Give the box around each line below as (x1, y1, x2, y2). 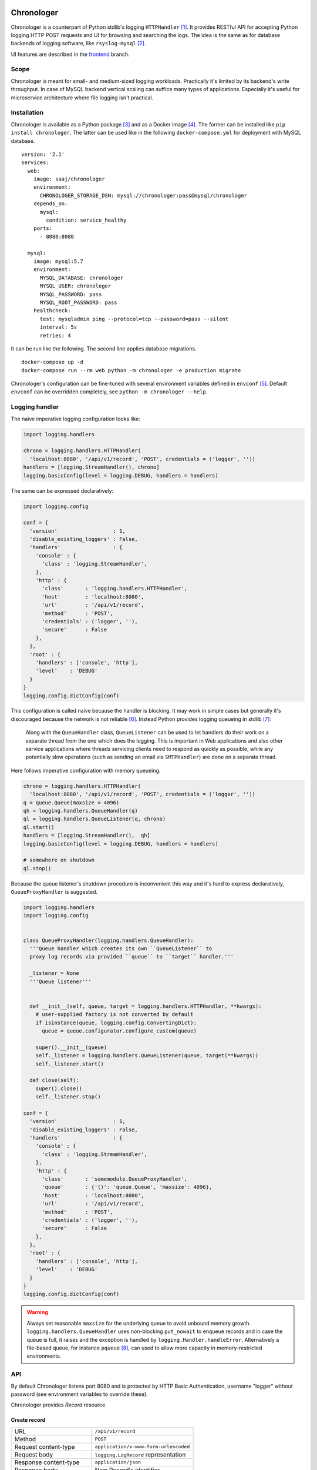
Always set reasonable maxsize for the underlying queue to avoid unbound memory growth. (26, 1319, 251, 1327)
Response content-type (14, 1458, 80, 1466)
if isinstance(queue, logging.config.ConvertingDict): (35, 1019, 197, 1026)
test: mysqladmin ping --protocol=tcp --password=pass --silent (39, 315, 229, 322)
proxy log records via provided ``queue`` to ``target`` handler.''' (29, 953, 234, 960)
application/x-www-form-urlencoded (95, 1444, 190, 1450)
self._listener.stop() (35, 1094, 101, 1100)
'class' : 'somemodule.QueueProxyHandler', (42, 1175, 188, 1182)
